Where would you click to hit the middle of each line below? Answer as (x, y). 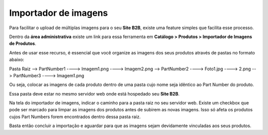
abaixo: (17, 60)
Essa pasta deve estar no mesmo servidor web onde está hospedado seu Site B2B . (94, 93)
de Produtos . (23, 44)
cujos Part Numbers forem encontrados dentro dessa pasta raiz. (75, 117)
